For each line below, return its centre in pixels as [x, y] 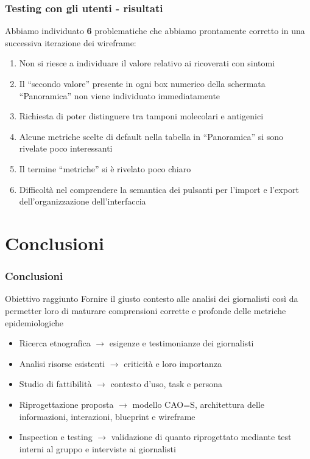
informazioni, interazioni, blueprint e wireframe [107, 416]
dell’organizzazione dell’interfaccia [83, 201]
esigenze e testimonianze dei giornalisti [181, 343]
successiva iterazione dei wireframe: [71, 42]
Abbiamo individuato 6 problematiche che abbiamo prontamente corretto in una [155, 31]
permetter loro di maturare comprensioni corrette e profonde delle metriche [146, 310]
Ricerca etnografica [55, 343]
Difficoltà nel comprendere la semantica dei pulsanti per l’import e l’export [159, 189]
